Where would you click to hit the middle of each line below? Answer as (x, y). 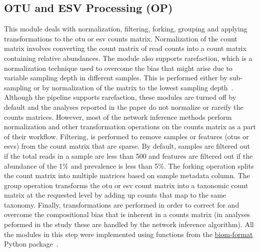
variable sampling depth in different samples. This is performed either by (116, 78)
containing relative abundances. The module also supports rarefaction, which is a (128, 58)
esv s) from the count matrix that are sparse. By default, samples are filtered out (127, 146)
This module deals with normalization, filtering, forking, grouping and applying (126, 29)
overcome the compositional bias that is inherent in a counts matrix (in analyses (127, 214)
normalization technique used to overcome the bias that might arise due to (118, 68)
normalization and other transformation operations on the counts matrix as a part (130, 126)
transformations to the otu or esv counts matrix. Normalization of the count (121, 38)
